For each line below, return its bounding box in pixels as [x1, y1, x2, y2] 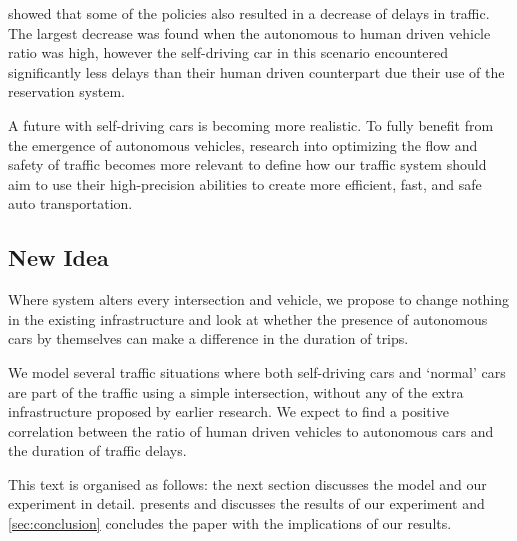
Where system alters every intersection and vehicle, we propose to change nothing [8, 289, 510, 310]
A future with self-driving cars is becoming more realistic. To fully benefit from [8, 114, 494, 135]
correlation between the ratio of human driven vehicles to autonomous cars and [8, 420, 494, 441]
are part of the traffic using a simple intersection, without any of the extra [8, 381, 464, 402]
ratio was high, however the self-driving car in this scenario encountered [8, 42, 448, 63]
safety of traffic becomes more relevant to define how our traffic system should [8, 154, 487, 175]
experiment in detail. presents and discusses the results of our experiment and [8, 493, 485, 514]
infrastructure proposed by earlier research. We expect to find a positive [8, 401, 449, 422]
